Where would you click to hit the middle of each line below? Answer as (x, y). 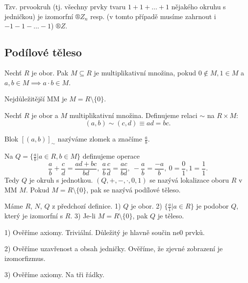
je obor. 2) (146, 206)
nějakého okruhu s (198, 6)
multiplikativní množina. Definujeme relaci (133, 115)
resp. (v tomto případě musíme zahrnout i (153, 16)
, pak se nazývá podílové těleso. (134, 189)
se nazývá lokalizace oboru (189, 180)
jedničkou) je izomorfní (39, 16)
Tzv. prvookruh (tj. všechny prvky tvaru (65, 6)
